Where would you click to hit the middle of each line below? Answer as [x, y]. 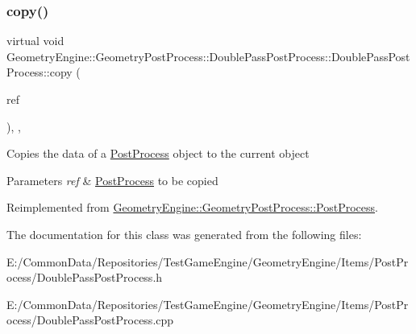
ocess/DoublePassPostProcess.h [85, 277]
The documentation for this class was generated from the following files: [184, 234]
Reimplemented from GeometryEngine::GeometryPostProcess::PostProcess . [192, 207]
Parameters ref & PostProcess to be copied [112, 180]
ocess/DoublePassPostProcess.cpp [90, 320]
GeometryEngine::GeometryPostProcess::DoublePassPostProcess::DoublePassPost [208, 56]
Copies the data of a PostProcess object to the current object [158, 153]
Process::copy [40, 72]
